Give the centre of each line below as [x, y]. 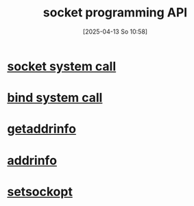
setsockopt [40, 191]
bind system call [55, 98]
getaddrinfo [42, 129]
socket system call [62, 66]
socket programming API [115, 13]
